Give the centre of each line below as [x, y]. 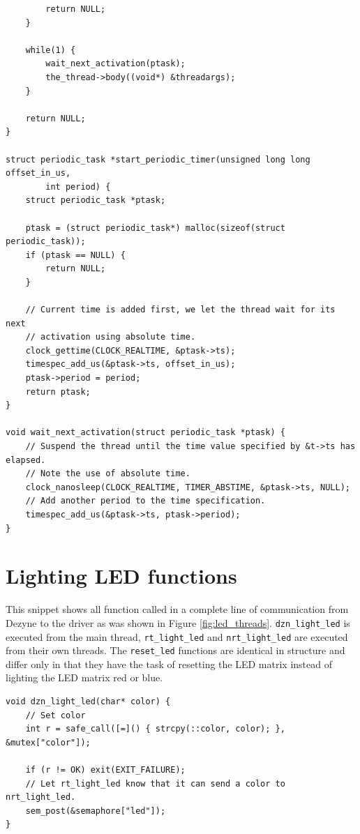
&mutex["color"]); [48, 742]
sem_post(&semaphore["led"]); [96, 811]
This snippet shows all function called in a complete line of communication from [177, 609]
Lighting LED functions [121, 576]
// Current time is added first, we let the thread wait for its [180, 310]
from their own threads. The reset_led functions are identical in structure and [175, 650]
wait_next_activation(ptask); [115, 64]
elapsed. [26, 460]
